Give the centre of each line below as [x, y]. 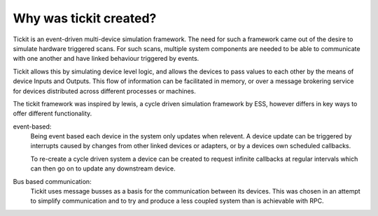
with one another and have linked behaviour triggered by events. [106, 59]
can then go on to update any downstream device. [103, 168]
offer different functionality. [52, 114]
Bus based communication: [52, 181]
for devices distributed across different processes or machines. [104, 91]
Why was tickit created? [85, 18]
